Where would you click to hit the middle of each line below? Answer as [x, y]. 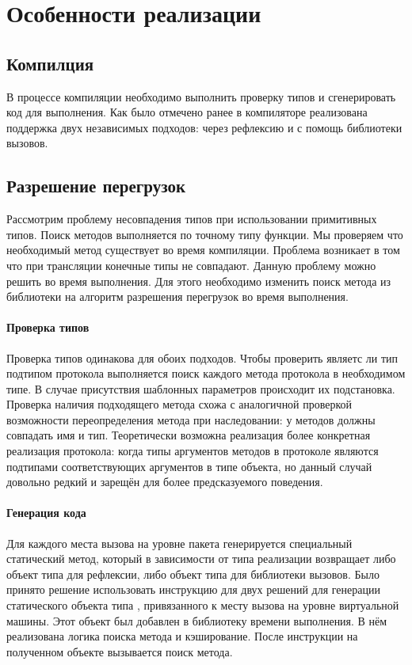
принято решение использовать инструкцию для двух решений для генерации [193, 589]
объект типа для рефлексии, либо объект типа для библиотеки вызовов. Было [193, 574]
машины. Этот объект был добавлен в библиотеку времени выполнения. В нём [197, 620]
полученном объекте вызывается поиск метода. [120, 651]
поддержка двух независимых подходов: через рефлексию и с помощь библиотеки [204, 127]
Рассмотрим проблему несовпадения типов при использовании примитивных [192, 219]
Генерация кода [46, 513]
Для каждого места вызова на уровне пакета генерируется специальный [179, 543]
